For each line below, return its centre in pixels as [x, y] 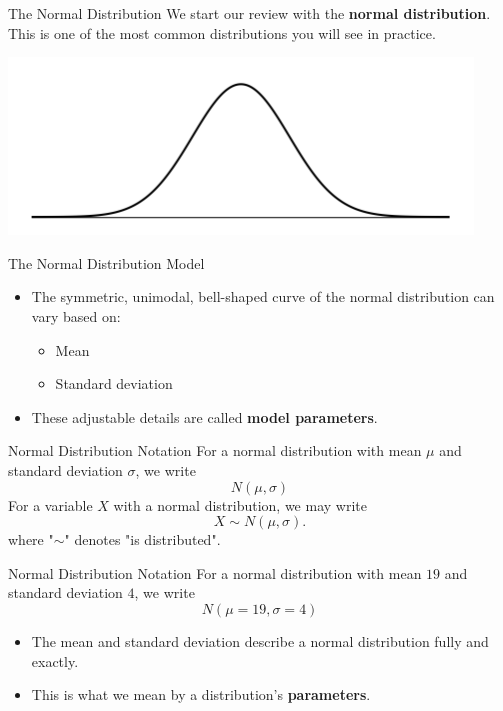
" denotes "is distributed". [142, 539]
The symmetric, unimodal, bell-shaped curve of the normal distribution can [263, 296]
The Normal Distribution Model [106, 262]
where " [31, 539]
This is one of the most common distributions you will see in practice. [222, 32]
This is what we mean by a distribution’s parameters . [201, 694]
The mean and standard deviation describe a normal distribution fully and [260, 640]
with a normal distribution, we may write [240, 504]
